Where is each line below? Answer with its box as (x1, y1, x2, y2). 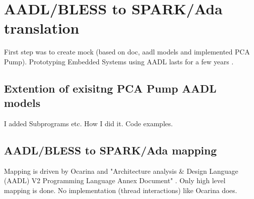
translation (4, 18, 80, 38)
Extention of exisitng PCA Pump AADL (4, 80, 216, 96)
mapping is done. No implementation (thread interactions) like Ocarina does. (4, 185, 237, 196)
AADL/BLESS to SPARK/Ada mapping (4, 143, 217, 158)
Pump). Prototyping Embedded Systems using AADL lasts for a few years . (4, 56, 234, 66)
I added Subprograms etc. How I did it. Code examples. (4, 118, 173, 129)
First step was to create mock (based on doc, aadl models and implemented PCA (4, 47, 250, 57)
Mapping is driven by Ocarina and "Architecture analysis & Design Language (4, 165, 238, 176)
